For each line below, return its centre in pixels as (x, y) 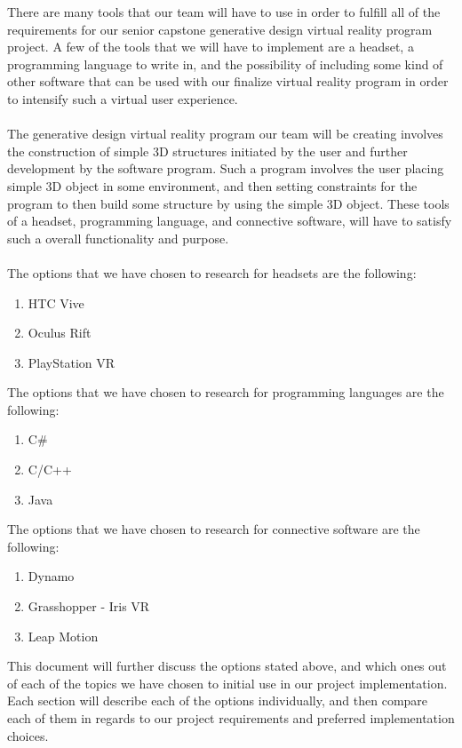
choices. (28, 735)
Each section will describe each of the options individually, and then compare (218, 700)
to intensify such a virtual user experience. (123, 98)
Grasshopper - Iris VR (89, 606)
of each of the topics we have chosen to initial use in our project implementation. (227, 683)
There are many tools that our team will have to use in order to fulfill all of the (224, 12)
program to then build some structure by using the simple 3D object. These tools (228, 203)
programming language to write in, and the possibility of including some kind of (225, 64)
